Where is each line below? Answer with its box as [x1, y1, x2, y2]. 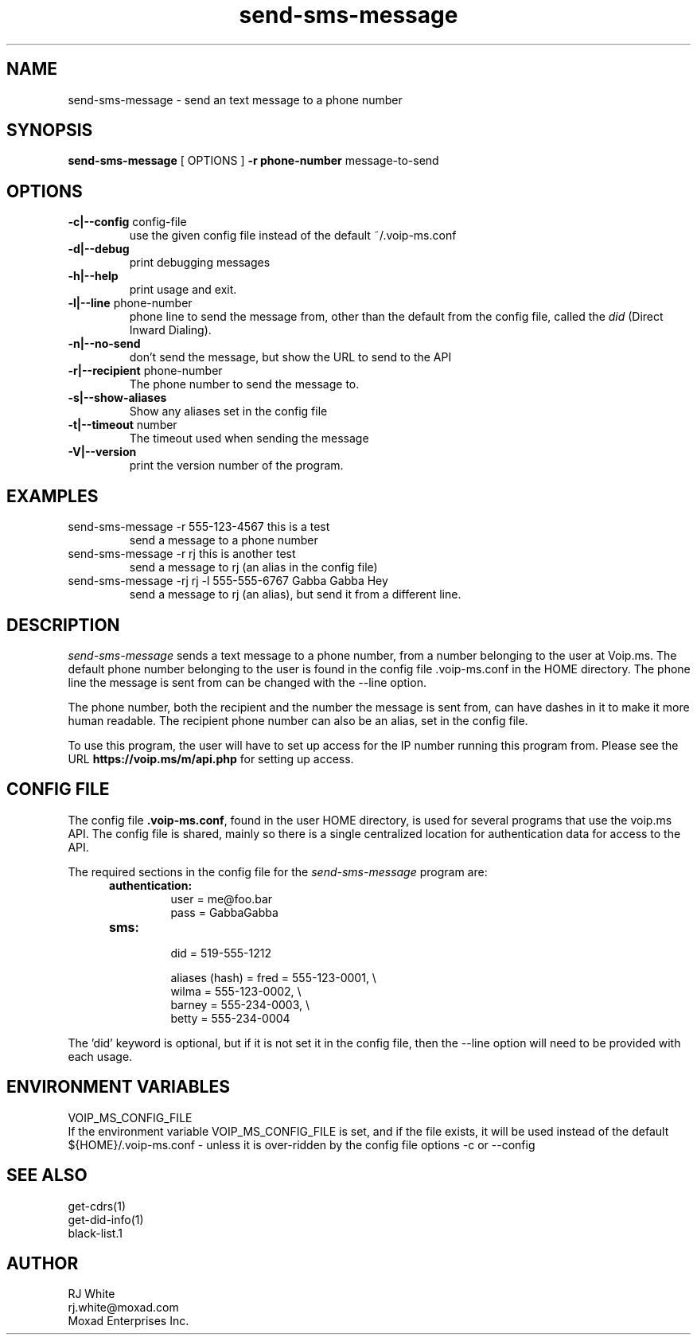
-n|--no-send [68, 337, 141, 351]
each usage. [68, 1049, 133, 1063]
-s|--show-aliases [68, 391, 167, 405]
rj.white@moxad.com [68, 1300, 179, 1315]
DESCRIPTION [6, 614, 120, 635]
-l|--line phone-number [68, 296, 193, 310]
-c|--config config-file [68, 215, 187, 229]
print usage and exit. [129, 283, 237, 297]
